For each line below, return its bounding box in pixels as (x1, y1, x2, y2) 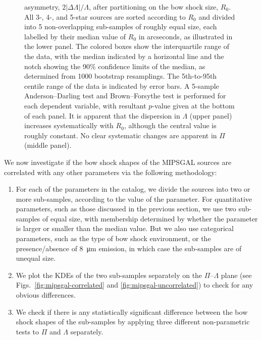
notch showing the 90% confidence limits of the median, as (24, 61, 205, 71)
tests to (16, 326, 39, 336)
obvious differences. (16, 290, 76, 300)
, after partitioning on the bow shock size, (89, 2, 219, 12)
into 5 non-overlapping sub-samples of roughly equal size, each (24, 21, 217, 32)
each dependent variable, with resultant (24, 100, 146, 110)
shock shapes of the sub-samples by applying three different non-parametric (16, 316, 250, 327)
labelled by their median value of (24, 31, 126, 41)
